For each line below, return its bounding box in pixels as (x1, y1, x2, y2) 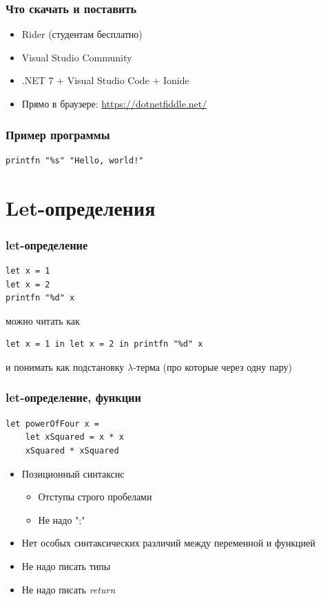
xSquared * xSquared (25, 445, 119, 456)
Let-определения (6, 193, 156, 221)
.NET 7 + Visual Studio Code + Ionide (21, 73, 189, 88)
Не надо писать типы (21, 558, 111, 573)
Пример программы (6, 125, 110, 143)
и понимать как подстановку (6, 359, 125, 374)
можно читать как (6, 313, 80, 327)
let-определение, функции (6, 389, 141, 406)
